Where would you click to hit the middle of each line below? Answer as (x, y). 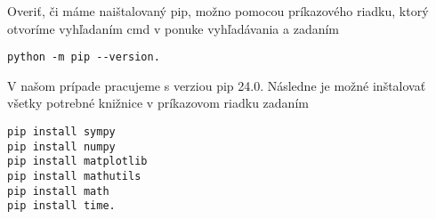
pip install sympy (61, 132)
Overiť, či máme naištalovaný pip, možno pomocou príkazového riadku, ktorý (218, 11)
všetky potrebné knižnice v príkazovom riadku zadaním (158, 103)
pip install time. (61, 206)
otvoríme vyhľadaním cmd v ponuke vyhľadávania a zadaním (174, 28)
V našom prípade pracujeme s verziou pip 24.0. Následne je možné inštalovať (217, 85)
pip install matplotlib (77, 162)
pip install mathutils (74, 176)
